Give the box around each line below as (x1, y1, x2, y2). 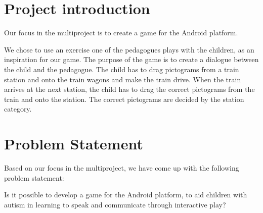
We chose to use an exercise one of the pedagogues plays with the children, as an (4, 44, 254, 55)
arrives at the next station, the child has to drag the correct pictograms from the (4, 84, 255, 94)
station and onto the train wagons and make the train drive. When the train (4, 74, 241, 84)
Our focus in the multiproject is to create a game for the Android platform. (4, 27, 238, 38)
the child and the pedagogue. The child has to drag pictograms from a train (4, 64, 239, 74)
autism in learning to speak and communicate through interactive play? (4, 199, 226, 209)
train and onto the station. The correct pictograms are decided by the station (4, 93, 244, 104)
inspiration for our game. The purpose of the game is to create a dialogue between (4, 54, 259, 65)
